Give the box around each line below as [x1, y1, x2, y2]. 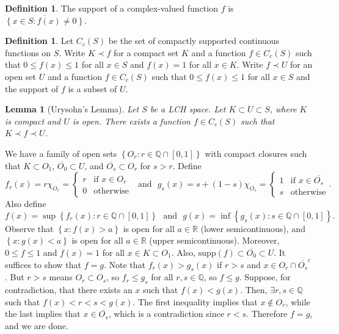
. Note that [103, 258, 145, 270]
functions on [5, 46, 51, 59]
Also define [5, 197, 46, 210]
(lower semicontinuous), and [200, 222, 305, 234]
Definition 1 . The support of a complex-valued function [5, 2, 218, 14]
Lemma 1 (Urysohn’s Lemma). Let [5, 103, 139, 115]
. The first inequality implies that [133, 295, 258, 308]
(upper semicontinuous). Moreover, [149, 234, 280, 247]
